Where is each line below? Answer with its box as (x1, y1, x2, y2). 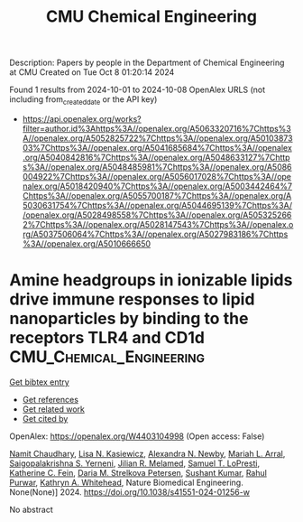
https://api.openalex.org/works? (22, 113, 142, 124)
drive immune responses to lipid (9, 289, 255, 310)
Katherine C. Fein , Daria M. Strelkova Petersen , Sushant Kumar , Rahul (9, 467, 268, 478)
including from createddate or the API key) (9, 94, 158, 107)
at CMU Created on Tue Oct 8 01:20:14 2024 (9, 67, 175, 78)
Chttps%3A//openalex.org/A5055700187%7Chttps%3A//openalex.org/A (22, 190, 292, 200)
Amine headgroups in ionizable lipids (9, 270, 293, 291)
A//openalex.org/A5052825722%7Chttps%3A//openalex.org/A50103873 (22, 133, 293, 144)
